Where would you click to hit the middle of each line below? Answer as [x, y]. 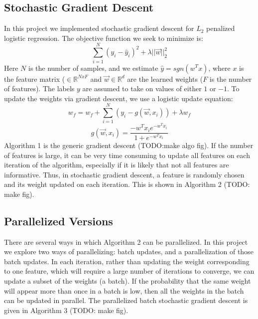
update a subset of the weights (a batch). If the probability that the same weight [128, 281]
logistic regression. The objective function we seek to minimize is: [104, 38]
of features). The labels [39, 88]
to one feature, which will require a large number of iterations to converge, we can [129, 271]
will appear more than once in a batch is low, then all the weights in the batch [124, 290]
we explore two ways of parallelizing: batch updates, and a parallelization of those [129, 251]
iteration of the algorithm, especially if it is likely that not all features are [117, 165]
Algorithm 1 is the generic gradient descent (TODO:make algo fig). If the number [129, 145]
